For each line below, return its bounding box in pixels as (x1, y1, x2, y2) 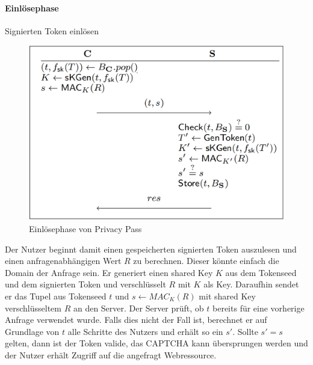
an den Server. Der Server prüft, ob (73, 301, 204, 314)
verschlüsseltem (5, 301, 61, 314)
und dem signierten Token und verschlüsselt (5, 278, 166, 290)
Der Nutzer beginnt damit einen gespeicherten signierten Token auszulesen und (5, 242, 297, 255)
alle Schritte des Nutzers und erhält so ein (67, 325, 223, 337)
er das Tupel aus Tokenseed (5, 290, 107, 302)
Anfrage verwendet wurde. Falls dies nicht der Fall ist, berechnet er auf (5, 313, 267, 326)
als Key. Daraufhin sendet (203, 278, 299, 290)
